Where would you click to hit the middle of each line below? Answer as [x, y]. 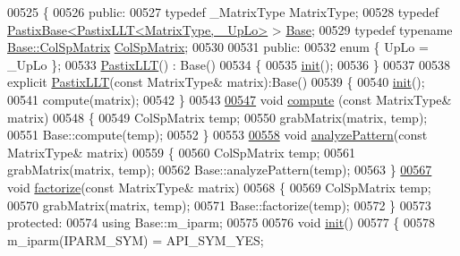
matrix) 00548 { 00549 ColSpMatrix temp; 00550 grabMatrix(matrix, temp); [217, 117]
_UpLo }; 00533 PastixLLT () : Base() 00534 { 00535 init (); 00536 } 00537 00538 [229, 64]
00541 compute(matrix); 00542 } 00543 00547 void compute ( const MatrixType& [230, 99]
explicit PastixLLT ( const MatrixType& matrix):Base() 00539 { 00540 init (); [216, 82]
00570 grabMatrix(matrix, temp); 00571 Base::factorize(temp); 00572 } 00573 [219, 205]
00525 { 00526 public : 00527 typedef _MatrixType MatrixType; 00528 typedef [223, 12]
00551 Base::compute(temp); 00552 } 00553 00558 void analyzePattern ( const [217, 135]
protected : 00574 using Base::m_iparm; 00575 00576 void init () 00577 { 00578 [221, 222]
